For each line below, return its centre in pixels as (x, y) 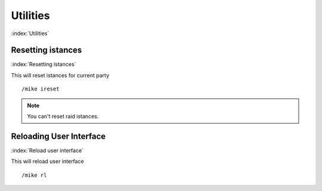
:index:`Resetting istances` (44, 64)
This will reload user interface (47, 161)
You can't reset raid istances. (63, 117)
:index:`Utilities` (30, 33)
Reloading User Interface (58, 136)
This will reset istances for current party (60, 75)
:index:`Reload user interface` (47, 150)
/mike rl (34, 175)
